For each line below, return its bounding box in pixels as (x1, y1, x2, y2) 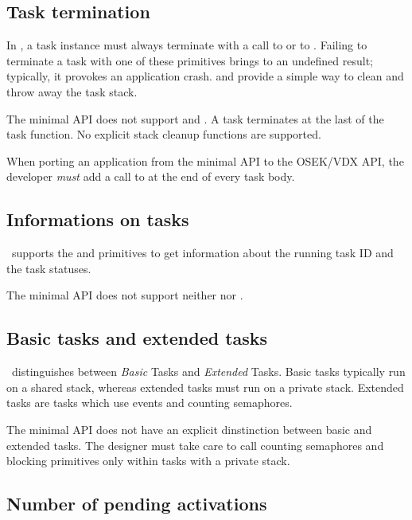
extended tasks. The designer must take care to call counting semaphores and (6, 436, 384, 453)
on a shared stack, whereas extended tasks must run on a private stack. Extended (6, 378, 404, 395)
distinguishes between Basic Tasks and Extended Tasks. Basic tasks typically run (11, 363, 406, 380)
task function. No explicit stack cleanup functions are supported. (6, 126, 321, 143)
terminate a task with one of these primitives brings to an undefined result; (6, 52, 373, 68)
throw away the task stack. (6, 83, 138, 100)
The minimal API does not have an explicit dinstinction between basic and (6, 420, 372, 437)
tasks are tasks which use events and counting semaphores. (6, 394, 293, 411)
